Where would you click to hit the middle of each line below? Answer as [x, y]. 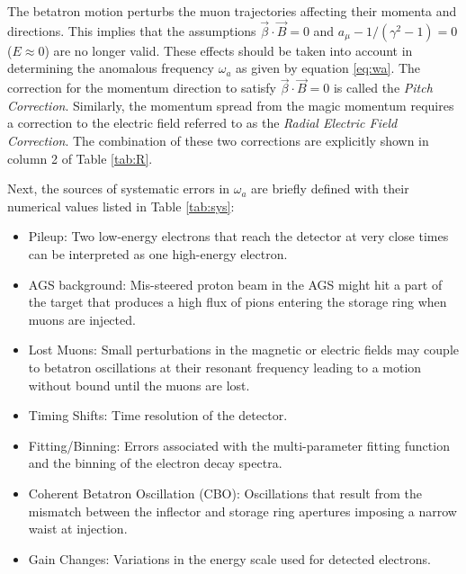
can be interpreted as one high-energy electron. [158, 253]
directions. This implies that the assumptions [132, 30]
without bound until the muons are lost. [139, 385]
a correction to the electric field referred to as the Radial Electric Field [202, 123]
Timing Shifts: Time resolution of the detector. [158, 415]
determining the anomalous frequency [111, 68]
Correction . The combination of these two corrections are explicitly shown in [218, 140]
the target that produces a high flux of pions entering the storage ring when [237, 302]
